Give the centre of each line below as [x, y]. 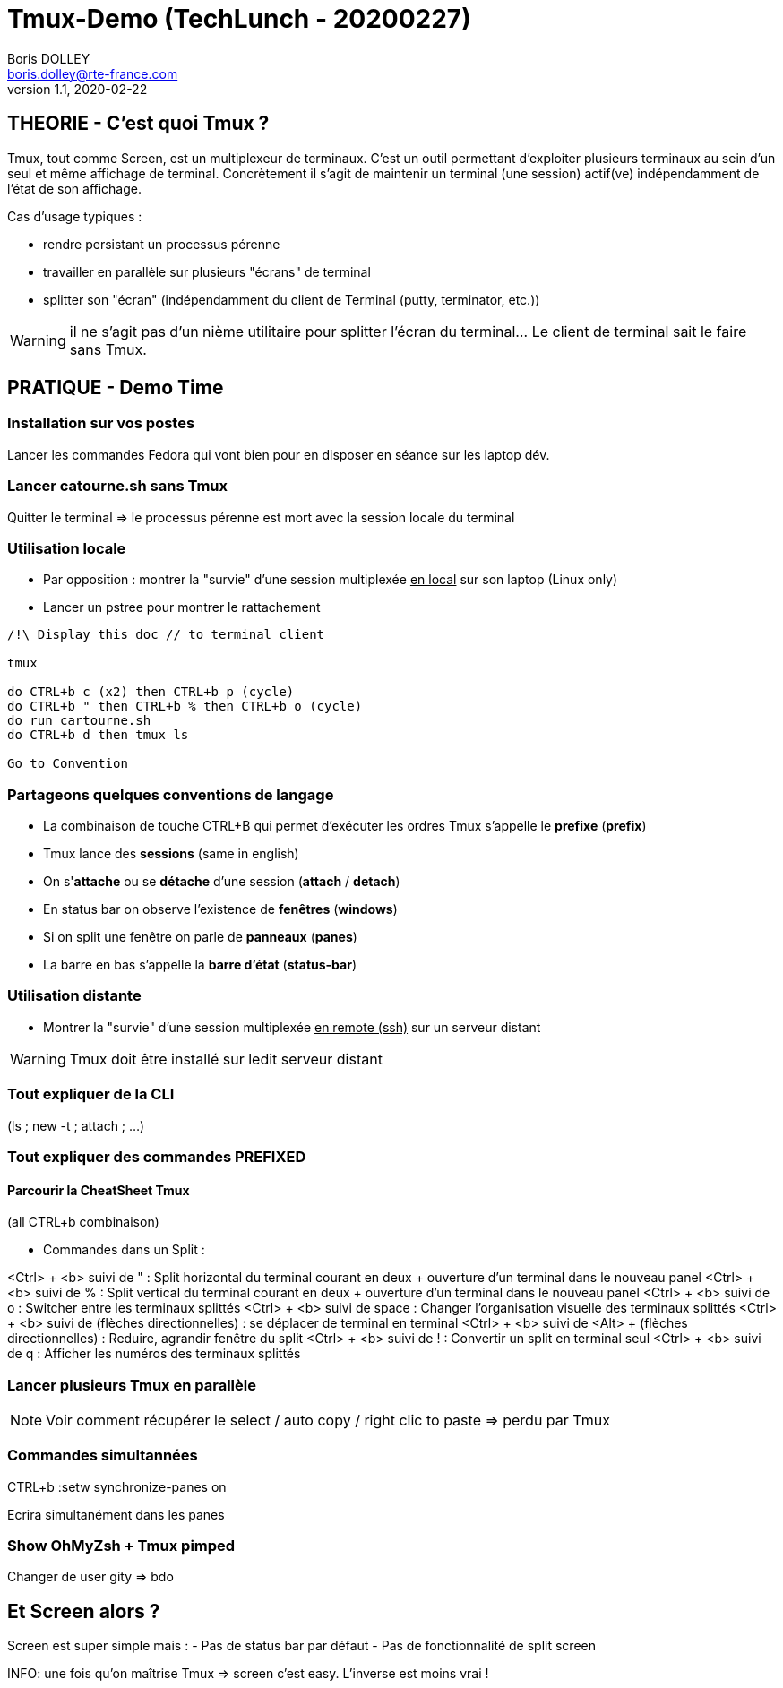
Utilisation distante [74, 996]
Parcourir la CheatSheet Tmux [99, 1190]
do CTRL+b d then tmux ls [98, 735]
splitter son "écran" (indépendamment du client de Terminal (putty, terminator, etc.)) [292, 299]
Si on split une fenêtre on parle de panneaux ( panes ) [200, 937]
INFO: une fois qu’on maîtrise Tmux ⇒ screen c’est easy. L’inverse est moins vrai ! [248, 1674]
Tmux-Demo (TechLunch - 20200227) [239, 19]
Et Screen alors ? [84, 1611]
